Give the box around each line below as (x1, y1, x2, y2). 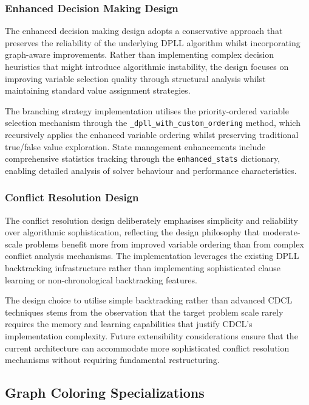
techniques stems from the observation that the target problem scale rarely (5, 305, 284, 318)
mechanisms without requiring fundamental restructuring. (5, 353, 220, 366)
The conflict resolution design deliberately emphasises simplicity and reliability (5, 213, 298, 226)
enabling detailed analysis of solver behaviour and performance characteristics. (5, 164, 297, 176)
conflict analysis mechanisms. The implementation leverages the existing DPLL (5, 249, 299, 262)
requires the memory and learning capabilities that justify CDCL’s (5, 317, 253, 330)
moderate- (262, 226, 301, 238)
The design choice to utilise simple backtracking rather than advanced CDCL (5, 294, 293, 306)
